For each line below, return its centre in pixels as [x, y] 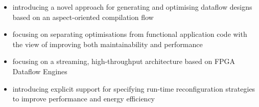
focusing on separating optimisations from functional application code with [130, 34]
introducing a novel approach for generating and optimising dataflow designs [132, 7]
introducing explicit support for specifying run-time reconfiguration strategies [134, 88]
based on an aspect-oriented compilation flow [83, 17]
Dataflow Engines [40, 71]
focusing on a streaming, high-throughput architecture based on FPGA [124, 61]
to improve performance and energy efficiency [84, 99]
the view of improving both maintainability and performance [108, 44]
